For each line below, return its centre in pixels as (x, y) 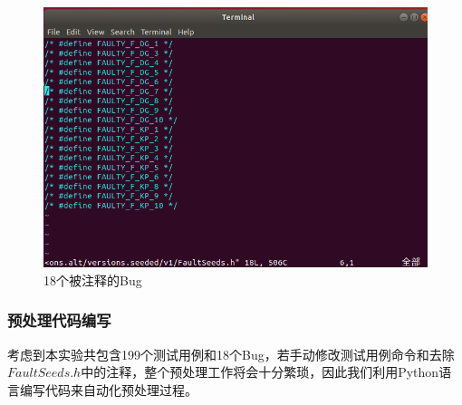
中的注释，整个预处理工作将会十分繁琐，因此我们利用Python (260, 372)
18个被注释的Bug (93, 280)
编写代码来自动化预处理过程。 (108, 389)
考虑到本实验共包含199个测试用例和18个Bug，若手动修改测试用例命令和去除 (231, 354)
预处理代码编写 (59, 320)
